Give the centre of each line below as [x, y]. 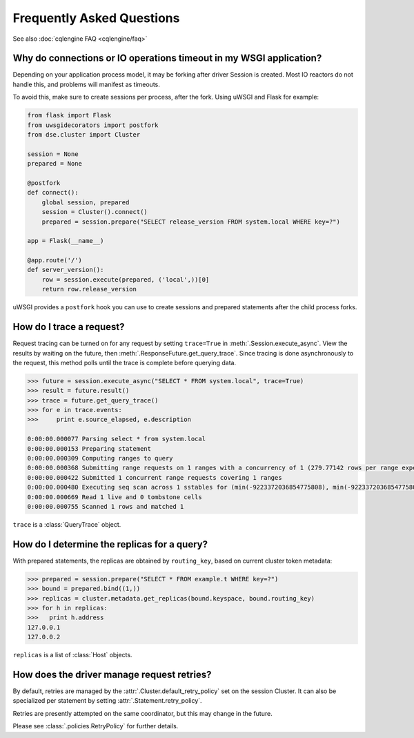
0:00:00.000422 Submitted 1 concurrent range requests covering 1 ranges [155, 477]
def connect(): [53, 193]
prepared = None [55, 164]
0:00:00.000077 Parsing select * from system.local [117, 439]
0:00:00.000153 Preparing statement [89, 448]
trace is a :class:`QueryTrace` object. [67, 524]
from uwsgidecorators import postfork [93, 125]
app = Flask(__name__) [66, 241]
